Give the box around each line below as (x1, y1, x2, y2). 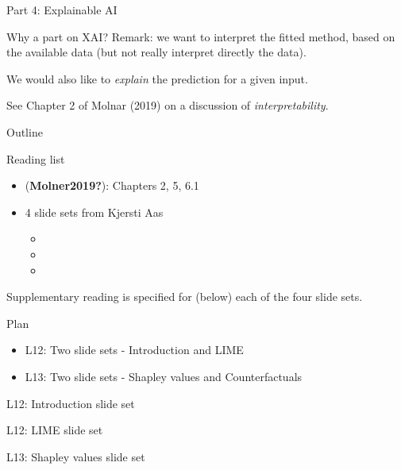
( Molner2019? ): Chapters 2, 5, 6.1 (25, 177, 199, 194)
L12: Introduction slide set (6, 395, 135, 411)
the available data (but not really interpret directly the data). (6, 44, 307, 60)
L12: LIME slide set (6, 422, 103, 438)
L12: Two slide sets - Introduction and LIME (25, 341, 244, 358)
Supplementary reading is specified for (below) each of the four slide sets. (6, 288, 363, 305)
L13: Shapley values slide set (6, 448, 145, 464)
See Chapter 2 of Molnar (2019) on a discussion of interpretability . (6, 97, 329, 114)
